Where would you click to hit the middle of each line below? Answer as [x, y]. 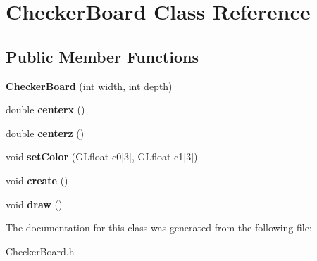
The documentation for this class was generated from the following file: [159, 228]
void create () [37, 180]
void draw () [34, 204]
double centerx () [45, 109]
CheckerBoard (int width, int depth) [89, 85]
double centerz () [45, 133]
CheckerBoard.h [40, 251]
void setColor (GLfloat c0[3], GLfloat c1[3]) [102, 157]
